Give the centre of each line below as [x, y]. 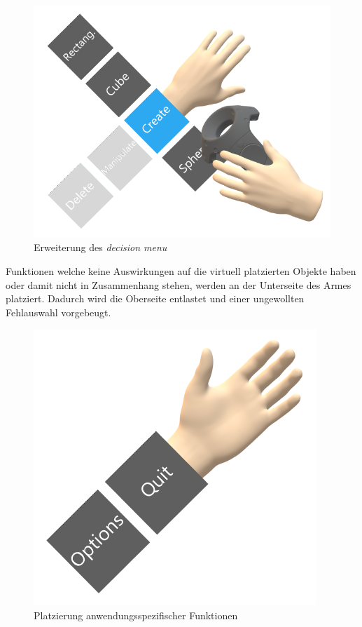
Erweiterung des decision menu [100, 247]
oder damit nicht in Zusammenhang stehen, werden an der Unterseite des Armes [179, 284]
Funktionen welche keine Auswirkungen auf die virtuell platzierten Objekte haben [181, 271]
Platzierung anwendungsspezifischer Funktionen [136, 615]
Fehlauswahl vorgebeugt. [58, 312]
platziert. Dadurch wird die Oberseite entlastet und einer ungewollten [155, 298]
